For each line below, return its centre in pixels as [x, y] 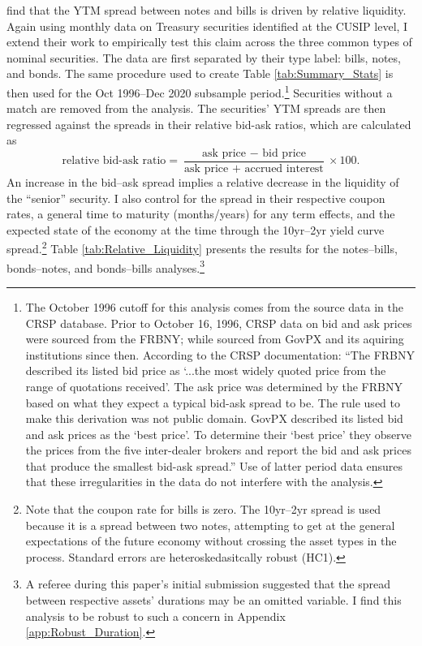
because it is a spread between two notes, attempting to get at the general [210, 525]
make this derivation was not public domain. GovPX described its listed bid [214, 418]
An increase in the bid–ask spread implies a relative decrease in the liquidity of [203, 182]
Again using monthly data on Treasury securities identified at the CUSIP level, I [207, 26]
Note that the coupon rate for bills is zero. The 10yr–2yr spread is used [203, 509]
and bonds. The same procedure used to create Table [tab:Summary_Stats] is [200, 73]
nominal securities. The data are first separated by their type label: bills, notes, [204, 57]
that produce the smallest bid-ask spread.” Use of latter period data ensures [214, 465]
